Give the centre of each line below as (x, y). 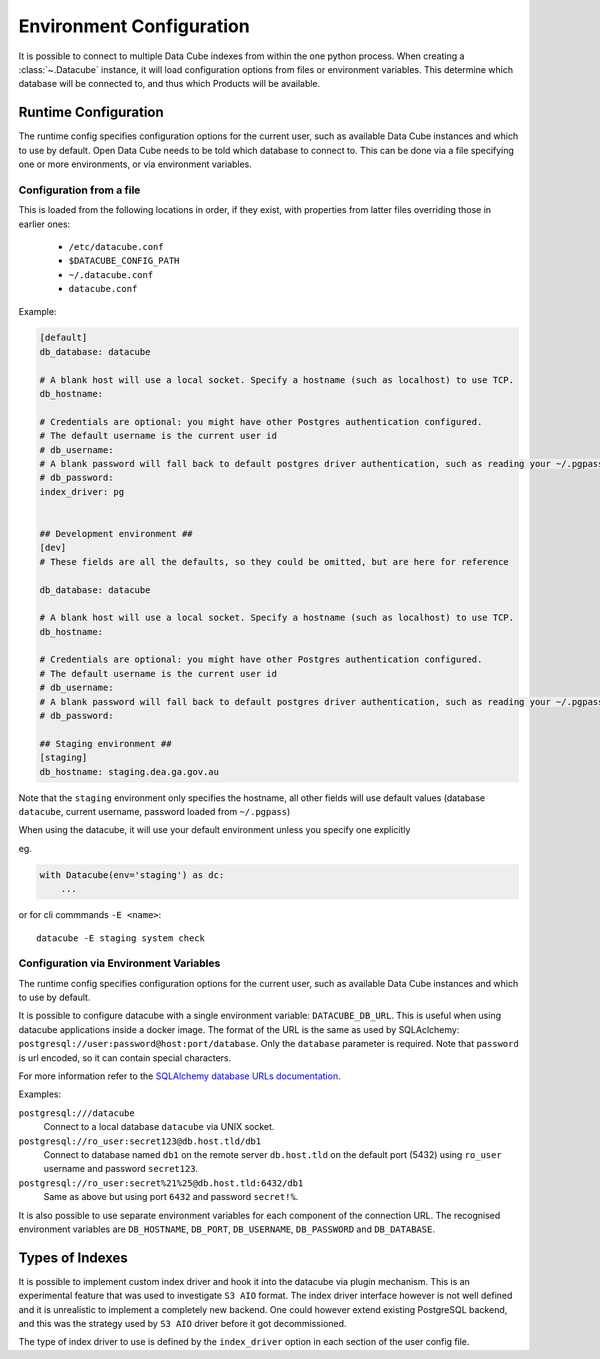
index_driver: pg (82, 491)
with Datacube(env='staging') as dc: (132, 874)
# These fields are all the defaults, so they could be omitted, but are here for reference (274, 561)
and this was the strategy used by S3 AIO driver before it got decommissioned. (182, 1323)
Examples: (40, 1094)
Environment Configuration (134, 26)
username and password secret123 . (121, 1169)
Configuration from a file (79, 190)
